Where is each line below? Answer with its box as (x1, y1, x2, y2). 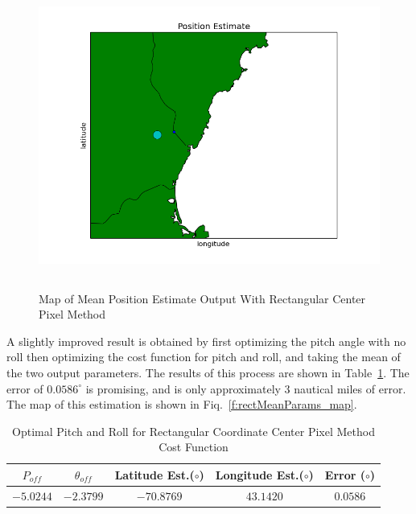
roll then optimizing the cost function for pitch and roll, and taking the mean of (6, 348, 401, 365)
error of (6, 380, 43, 397)
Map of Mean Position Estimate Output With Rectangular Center (39, 290, 366, 306)
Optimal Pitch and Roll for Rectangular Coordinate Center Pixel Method (12, 422, 375, 439)
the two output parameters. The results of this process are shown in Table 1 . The (6, 364, 410, 380)
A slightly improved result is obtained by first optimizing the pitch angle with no (6, 332, 406, 349)
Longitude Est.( (215, 466, 304, 483)
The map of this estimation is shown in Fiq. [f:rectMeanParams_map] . (6, 396, 357, 413)
